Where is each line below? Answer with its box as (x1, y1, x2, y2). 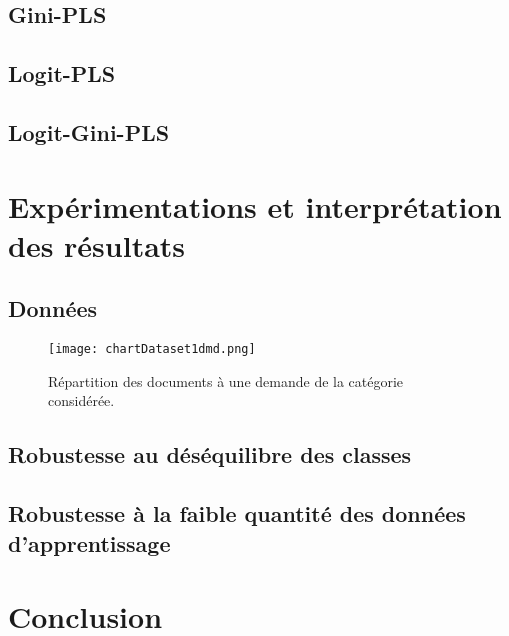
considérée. (48, 390, 115, 411)
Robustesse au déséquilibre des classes (8, 439, 412, 470)
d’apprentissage (8, 527, 171, 558)
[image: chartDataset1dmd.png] (48, 342, 256, 357)
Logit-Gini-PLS (8, 116, 170, 147)
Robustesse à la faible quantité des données (8, 498, 466, 529)
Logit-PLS (8, 58, 116, 89)
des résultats (8, 224, 186, 265)
